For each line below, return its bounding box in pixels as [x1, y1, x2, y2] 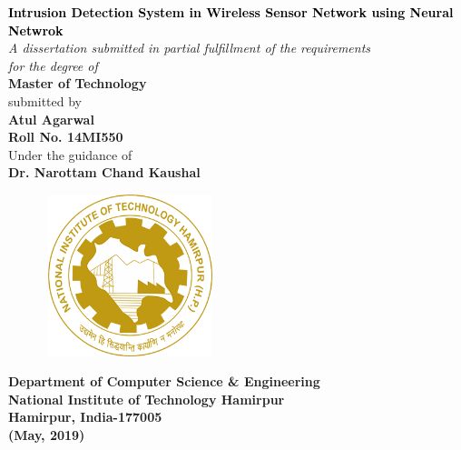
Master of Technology [8, 74, 147, 93]
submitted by [8, 91, 82, 110]
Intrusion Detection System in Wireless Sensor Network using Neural [8, 3, 454, 21]
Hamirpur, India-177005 [8, 407, 162, 426]
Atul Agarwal [8, 109, 94, 128]
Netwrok [8, 20, 64, 39]
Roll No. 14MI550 [8, 127, 123, 146]
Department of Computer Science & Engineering [8, 372, 320, 391]
